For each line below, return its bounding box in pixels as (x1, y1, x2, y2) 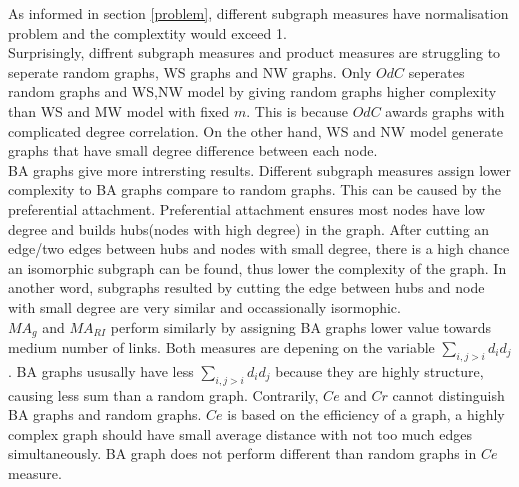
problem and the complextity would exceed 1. (8, 22, 287, 43)
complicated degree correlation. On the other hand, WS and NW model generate (8, 120, 503, 141)
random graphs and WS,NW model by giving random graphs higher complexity (8, 81, 497, 102)
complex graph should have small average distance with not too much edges (8, 423, 472, 444)
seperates (408, 61, 465, 82)
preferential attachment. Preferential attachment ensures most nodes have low (8, 198, 486, 219)
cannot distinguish (392, 384, 505, 405)
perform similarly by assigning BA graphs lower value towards (110, 316, 492, 337)
